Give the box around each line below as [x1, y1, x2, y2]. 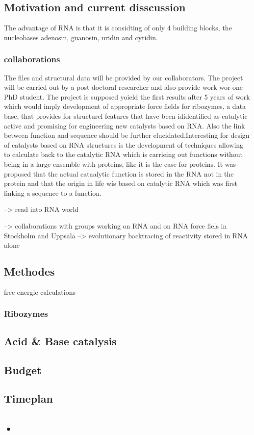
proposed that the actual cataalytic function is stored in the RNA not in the [4, 168, 234, 179]
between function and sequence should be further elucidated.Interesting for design [4, 130, 250, 140]
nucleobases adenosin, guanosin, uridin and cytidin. [4, 32, 158, 42]
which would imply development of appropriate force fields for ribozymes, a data [4, 101, 246, 111]
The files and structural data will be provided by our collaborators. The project [4, 72, 243, 82]
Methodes [4, 264, 55, 279]
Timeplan [4, 391, 53, 406]
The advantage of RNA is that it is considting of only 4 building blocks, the [4, 23, 232, 33]
